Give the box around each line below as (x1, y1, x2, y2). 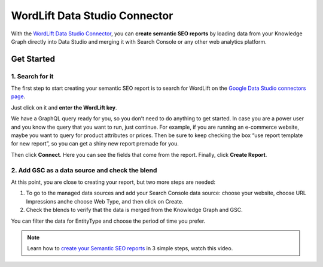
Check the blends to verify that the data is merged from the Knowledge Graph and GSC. (26, 207, 243, 214)
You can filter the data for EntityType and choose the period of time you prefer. (11, 217, 206, 224)
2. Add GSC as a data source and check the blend (11, 166, 157, 174)
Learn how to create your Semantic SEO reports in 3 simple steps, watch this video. (27, 245, 233, 252)
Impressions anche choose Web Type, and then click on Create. (26, 198, 184, 205)
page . (11, 93, 26, 100)
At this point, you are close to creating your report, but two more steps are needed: (11, 178, 215, 186)
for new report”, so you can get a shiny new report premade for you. (11, 140, 179, 147)
